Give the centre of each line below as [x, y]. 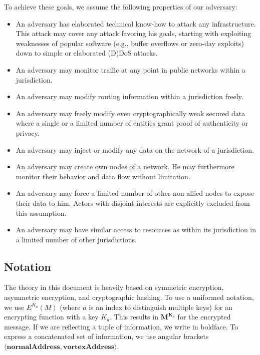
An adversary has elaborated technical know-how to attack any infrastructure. [136, 23]
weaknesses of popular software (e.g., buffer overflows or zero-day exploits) [130, 43]
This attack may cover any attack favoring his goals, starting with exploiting [134, 33]
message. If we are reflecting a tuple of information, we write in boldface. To [121, 326]
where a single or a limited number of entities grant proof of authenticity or [132, 123]
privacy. [28, 132]
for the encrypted [204, 317]
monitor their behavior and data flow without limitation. [103, 176]
